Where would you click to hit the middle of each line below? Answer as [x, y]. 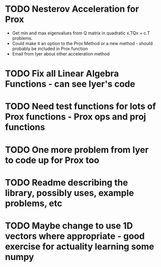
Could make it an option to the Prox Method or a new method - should [82, 43]
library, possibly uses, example [70, 193]
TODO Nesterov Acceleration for [72, 9]
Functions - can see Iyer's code [70, 84]
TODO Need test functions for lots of [80, 107]
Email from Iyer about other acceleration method [61, 54]
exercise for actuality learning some [80, 246]
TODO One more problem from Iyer [77, 150]
